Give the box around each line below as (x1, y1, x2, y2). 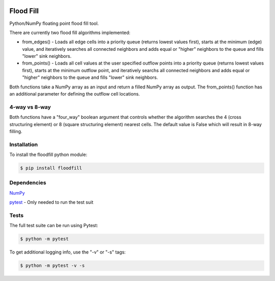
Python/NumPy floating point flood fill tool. (9, 20, 99, 26)
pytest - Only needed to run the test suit (9, 199, 94, 205)
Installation (9, 141, 38, 148)
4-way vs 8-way (9, 103, 51, 110)
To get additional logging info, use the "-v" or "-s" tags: (9, 249, 126, 255)
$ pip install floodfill (20, 165, 82, 171)
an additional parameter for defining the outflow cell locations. (9, 91, 140, 97)
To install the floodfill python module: (9, 151, 88, 158)
